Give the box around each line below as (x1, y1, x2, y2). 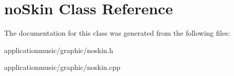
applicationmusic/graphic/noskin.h (4, 44, 113, 55)
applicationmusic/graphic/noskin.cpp (4, 62, 121, 72)
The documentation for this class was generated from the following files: (4, 28, 230, 38)
